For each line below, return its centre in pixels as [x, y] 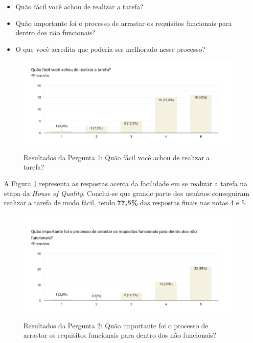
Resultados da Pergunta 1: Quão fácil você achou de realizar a [117, 157]
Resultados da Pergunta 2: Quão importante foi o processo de [116, 325]
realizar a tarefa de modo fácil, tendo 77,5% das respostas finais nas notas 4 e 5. [126, 203]
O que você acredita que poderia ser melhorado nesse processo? [110, 49]
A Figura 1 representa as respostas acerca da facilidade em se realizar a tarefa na [126, 183]
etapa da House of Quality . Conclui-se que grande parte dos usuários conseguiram [127, 193]
